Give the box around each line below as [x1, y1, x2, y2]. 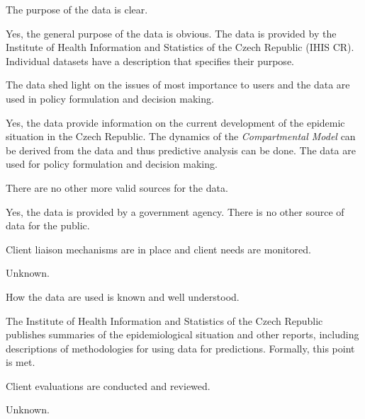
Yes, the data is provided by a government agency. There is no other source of [6, 204, 344, 219]
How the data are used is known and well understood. [6, 289, 240, 304]
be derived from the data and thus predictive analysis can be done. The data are [6, 142, 356, 157]
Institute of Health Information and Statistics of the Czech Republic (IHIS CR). [6, 40, 354, 54]
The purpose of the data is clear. [6, 2, 148, 16]
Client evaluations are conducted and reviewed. [6, 378, 210, 393]
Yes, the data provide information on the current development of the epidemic [6, 115, 345, 130]
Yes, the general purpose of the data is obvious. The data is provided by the [6, 25, 337, 40]
